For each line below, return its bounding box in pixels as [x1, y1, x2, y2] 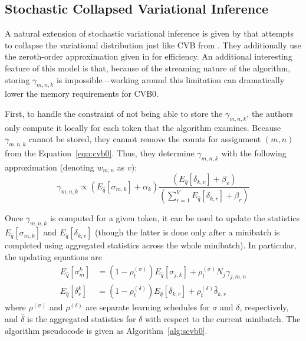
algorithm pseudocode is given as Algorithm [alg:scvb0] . [5, 324, 208, 336]
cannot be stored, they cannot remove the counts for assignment [29, 133, 261, 145]
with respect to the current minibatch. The [144, 312, 301, 324]
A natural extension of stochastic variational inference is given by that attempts [5, 27, 294, 40]
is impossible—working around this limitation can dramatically [56, 73, 285, 86]
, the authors [246, 107, 294, 119]
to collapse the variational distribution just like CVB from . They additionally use [5, 38, 301, 51]
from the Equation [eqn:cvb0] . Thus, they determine [5, 147, 195, 159]
